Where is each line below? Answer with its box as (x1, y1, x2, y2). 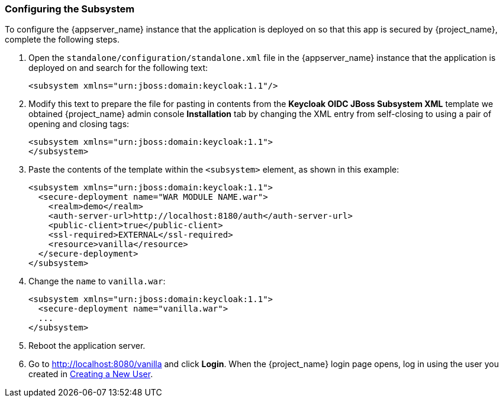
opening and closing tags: (28, 119, 130, 129)
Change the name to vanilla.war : (28, 276, 166, 287)
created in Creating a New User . (28, 369, 153, 380)
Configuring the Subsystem (5, 3, 135, 15)
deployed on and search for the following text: (28, 63, 208, 73)
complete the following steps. (5, 34, 120, 45)
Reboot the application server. (28, 341, 146, 351)
